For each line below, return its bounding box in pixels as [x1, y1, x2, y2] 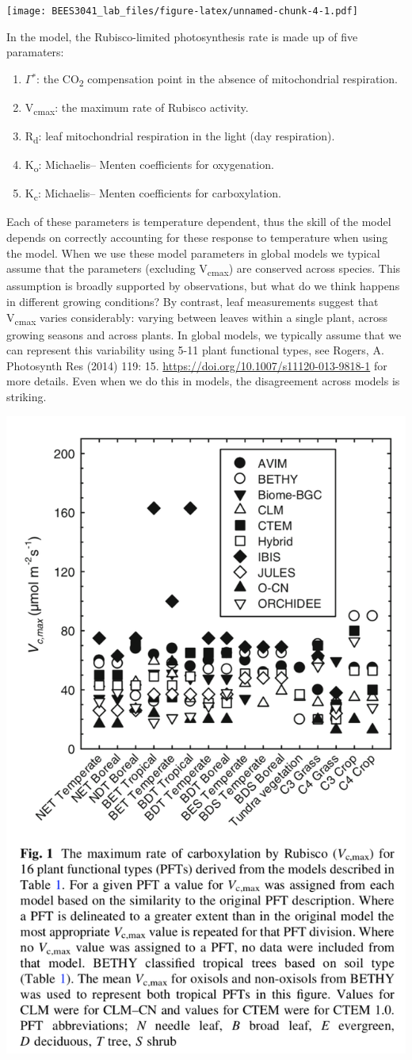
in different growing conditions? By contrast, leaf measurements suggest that [6, 293, 379, 309]
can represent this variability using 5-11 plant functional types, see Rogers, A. [6, 342, 384, 358]
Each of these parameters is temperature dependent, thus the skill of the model [6, 213, 391, 230]
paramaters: [6, 44, 64, 60]
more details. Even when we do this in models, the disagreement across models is [6, 373, 400, 389]
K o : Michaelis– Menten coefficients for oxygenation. [25, 156, 274, 175]
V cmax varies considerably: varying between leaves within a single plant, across [6, 308, 387, 327]
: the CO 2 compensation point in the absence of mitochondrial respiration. [36, 70, 398, 89]
